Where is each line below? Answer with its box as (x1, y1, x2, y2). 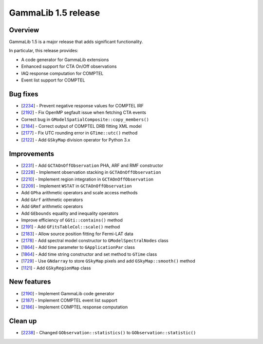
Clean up (9, 317, 37, 325)
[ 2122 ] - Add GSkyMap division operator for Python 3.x (21, 137, 131, 142)
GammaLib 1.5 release (9, 7, 100, 18)
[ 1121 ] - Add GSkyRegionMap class (21, 265, 91, 271)
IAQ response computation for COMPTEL (21, 70, 104, 76)
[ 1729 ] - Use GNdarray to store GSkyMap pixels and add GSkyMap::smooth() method (21, 258, 196, 264)
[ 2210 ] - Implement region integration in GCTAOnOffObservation (21, 176, 154, 182)
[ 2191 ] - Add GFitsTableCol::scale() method (21, 224, 120, 230)
